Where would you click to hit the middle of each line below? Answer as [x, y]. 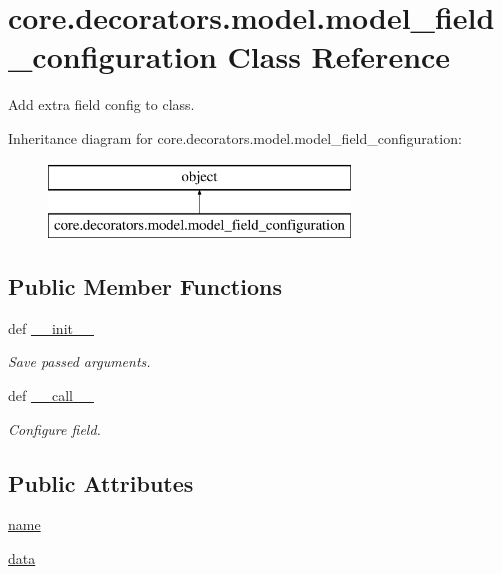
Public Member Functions [145, 286]
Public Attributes [101, 482]
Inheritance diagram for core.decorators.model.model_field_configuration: [235, 137]
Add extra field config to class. [101, 104]
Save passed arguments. [79, 361]
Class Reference [339, 56]
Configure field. [54, 428]
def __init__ [51, 327]
